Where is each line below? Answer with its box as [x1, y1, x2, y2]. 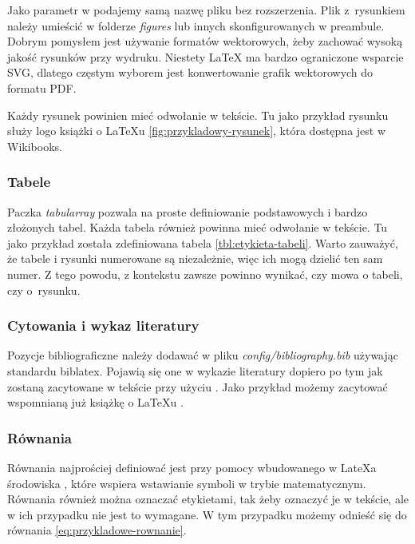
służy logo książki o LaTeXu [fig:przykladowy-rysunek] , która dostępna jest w [7, 122, 386, 139]
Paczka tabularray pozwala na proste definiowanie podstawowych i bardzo [7, 203, 368, 220]
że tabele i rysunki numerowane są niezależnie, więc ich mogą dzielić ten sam [7, 250, 383, 267]
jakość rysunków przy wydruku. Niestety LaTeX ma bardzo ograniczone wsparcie [7, 48, 404, 65]
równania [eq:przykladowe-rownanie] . [7, 522, 187, 538]
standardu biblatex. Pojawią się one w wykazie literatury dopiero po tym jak [7, 362, 383, 379]
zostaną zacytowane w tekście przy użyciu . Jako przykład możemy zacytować [7, 378, 388, 395]
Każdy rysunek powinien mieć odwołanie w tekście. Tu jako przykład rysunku [7, 106, 389, 123]
